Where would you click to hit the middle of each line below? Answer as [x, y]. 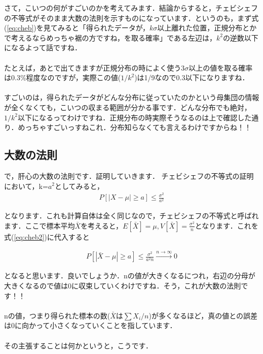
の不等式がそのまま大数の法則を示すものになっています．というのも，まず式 [131, 18]
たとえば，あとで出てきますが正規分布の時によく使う [93, 67]
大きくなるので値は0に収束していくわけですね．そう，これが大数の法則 [123, 285]
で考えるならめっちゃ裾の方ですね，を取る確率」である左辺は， [110, 37]
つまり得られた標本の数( [70, 315]
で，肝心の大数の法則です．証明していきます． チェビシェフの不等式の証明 [129, 175]
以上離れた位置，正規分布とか [207, 28]
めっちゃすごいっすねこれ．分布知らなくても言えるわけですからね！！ [135, 127]
